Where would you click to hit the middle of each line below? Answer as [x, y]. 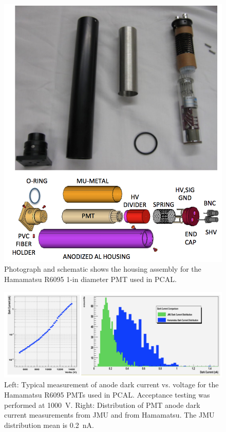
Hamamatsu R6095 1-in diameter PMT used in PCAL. [90, 279]
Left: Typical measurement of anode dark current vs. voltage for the [111, 384]
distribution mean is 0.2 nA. [49, 425]
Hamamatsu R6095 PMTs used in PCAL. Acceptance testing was [107, 395]
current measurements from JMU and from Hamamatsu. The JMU [109, 415]
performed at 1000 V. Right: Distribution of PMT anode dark [102, 405]
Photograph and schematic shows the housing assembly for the [103, 269]
